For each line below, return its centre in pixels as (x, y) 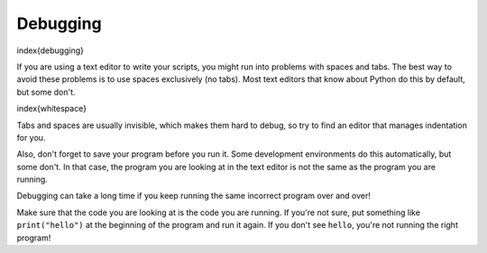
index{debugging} (51, 50)
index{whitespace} (52, 109)
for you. (31, 137)
